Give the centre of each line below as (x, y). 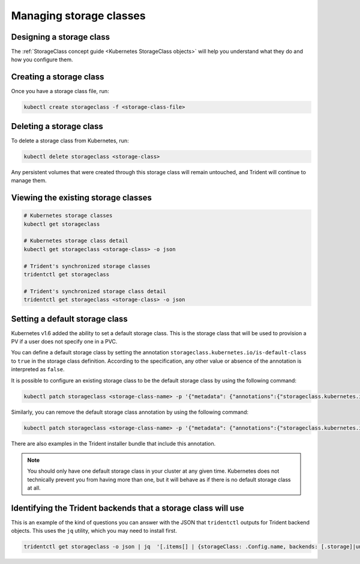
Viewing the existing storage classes (82, 198)
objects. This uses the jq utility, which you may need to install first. (94, 531)
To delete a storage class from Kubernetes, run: (70, 141)
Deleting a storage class (57, 126)
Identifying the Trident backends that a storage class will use (127, 508)
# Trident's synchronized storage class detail (95, 291)
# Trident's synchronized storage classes (87, 266)
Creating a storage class (58, 77)
